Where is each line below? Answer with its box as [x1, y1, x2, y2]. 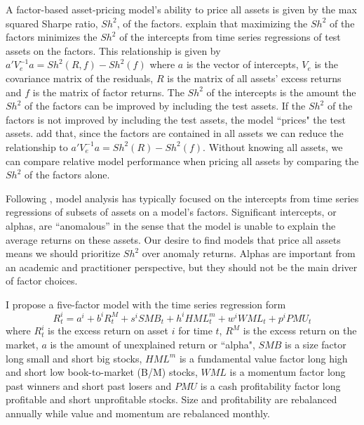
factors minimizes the [6, 30, 97, 44]
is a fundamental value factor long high [179, 351, 348, 365]
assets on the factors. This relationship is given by [6, 43, 221, 58]
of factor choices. [6, 273, 78, 288]
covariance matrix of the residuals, [6, 70, 154, 85]
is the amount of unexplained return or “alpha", [50, 337, 255, 352]
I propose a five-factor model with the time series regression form [6, 296, 286, 311]
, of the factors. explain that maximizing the [116, 15, 308, 30]
